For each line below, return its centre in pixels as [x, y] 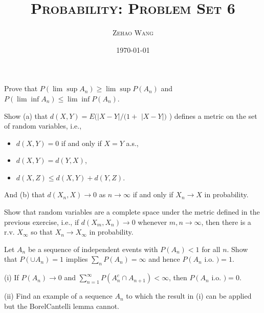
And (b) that [25, 194]
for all [211, 249]
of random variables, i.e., [43, 126]
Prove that [21, 88]
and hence [164, 259]
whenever [152, 222]
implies [77, 259]
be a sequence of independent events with [93, 249]
